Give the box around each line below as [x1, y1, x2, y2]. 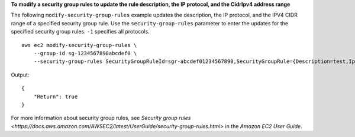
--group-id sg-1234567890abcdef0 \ [33, 50, 137, 56]
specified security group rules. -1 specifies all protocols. [11, 28, 150, 35]
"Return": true [33, 93, 78, 100]
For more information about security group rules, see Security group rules [11, 115, 192, 122]
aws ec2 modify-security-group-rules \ [21, 42, 137, 48]
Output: [11, 71, 30, 78]
